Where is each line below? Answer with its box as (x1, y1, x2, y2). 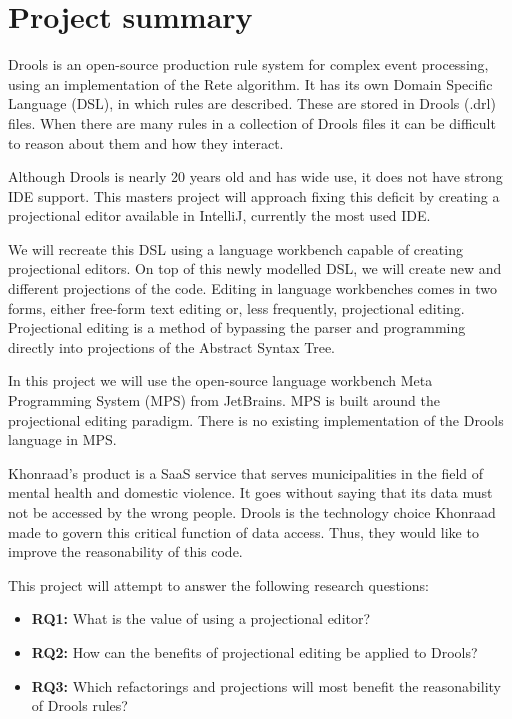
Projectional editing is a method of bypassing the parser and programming (8, 317, 466, 338)
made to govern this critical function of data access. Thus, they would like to (8, 521, 479, 542)
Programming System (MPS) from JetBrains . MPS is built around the (8, 390, 440, 411)
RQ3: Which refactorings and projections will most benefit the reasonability (31, 675, 501, 696)
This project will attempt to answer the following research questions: (8, 574, 429, 595)
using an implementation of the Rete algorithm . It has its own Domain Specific (8, 73, 493, 94)
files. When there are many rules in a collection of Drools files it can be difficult (8, 112, 496, 133)
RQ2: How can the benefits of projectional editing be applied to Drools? (31, 641, 478, 662)
